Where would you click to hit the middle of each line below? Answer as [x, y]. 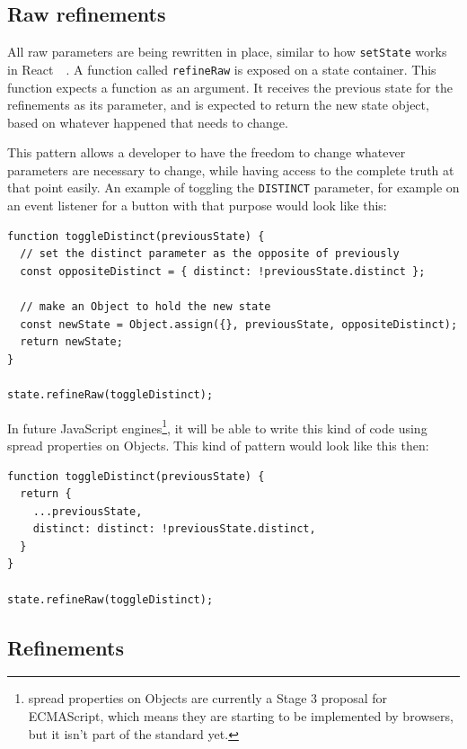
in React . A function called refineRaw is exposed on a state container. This [222, 69]
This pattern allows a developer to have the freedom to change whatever [207, 152]
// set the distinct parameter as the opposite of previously [210, 254]
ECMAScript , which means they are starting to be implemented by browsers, [241, 716]
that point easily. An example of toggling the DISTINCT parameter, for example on [233, 187]
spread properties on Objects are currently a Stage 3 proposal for [208, 698]
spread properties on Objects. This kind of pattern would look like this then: [218, 445]
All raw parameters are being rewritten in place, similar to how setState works [227, 52]
